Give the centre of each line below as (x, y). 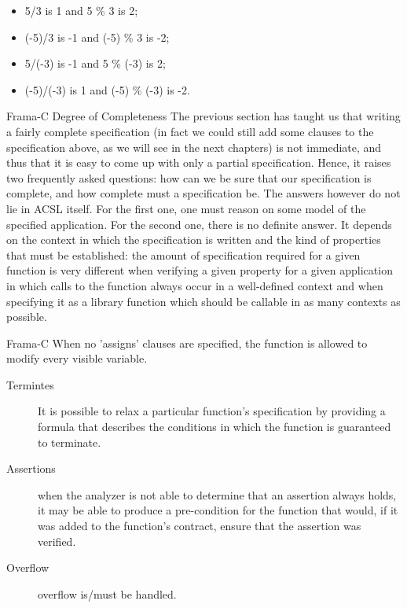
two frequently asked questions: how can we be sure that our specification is (189, 177)
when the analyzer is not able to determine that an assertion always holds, (217, 494)
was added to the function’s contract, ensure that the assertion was (200, 526)
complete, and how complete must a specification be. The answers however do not (203, 193)
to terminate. (70, 442)
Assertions (31, 468)
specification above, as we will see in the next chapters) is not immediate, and (194, 147)
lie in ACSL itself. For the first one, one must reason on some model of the (186, 208)
